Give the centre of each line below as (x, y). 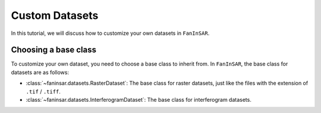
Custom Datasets (55, 15)
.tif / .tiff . (43, 91)
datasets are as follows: (40, 72)
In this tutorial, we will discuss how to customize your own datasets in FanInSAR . (110, 33)
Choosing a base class (53, 50)
